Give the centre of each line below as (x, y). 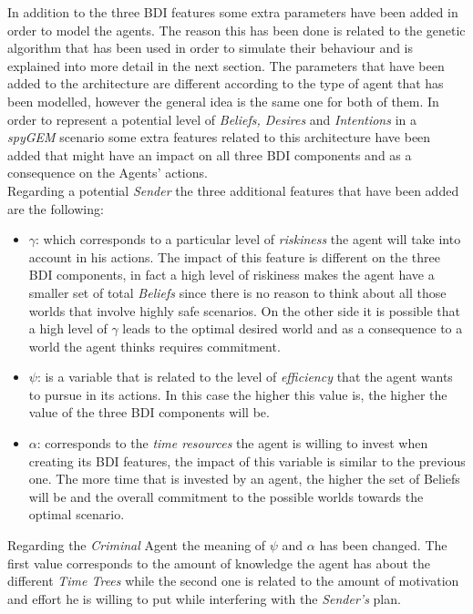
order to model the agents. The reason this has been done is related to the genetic (236, 30)
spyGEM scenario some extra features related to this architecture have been (219, 137)
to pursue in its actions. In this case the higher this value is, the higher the (238, 394)
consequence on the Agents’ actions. (108, 173)
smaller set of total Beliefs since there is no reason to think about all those (237, 292)
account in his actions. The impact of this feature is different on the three (234, 256)
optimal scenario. (77, 514)
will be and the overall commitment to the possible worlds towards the (226, 496)
